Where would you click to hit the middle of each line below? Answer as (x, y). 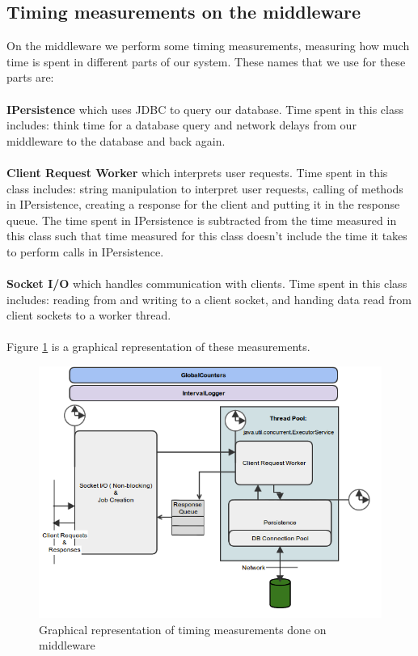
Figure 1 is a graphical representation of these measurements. (158, 347)
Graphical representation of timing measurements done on (183, 629)
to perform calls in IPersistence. (85, 251)
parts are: (30, 77)
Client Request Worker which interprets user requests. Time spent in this (197, 172)
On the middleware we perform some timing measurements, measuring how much (208, 46)
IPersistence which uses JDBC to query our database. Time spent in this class (205, 109)
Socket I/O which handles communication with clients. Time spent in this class (207, 284)
